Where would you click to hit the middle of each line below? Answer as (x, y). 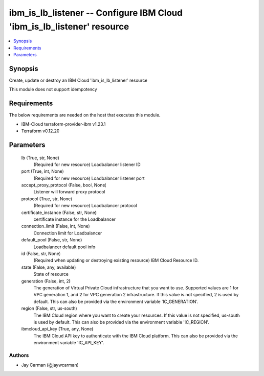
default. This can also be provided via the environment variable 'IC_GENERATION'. (116, 302)
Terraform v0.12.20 (40, 131)
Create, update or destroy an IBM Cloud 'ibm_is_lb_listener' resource (78, 80)
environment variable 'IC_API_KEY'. (69, 343)
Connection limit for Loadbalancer (68, 233)
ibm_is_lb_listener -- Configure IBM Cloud (96, 13)
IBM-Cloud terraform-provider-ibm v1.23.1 (64, 124)
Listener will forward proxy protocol (69, 192)
